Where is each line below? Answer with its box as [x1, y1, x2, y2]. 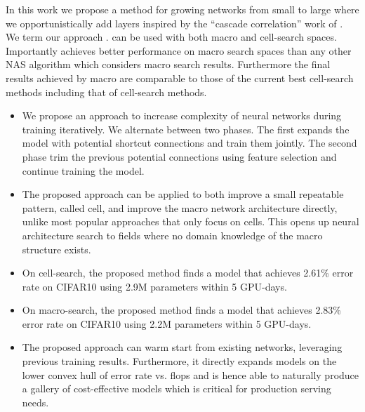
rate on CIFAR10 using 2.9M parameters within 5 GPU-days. [22, 279, 287, 293]
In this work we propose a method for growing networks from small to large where [6, 2, 359, 16]
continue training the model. [22, 163, 145, 178]
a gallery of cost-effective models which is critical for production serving [22, 381, 331, 396]
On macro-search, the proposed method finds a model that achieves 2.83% [22, 303, 342, 317]
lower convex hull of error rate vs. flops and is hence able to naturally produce [22, 367, 359, 382]
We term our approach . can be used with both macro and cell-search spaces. [6, 29, 337, 44]
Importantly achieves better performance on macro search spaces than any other [6, 43, 352, 58]
